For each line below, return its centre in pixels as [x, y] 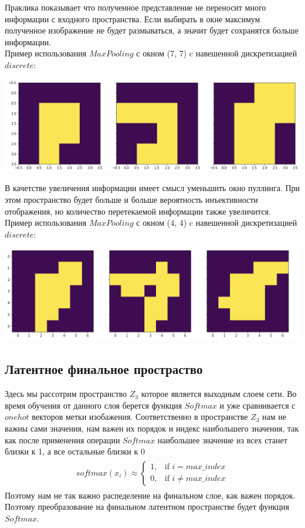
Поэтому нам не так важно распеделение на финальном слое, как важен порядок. [150, 495]
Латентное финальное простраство [104, 369]
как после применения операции [62, 440]
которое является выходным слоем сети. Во [219, 394]
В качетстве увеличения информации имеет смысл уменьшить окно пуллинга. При [152, 188]
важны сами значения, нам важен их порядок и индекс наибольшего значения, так [152, 428]
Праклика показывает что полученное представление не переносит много [135, 7]
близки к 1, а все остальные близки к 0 [75, 451]
